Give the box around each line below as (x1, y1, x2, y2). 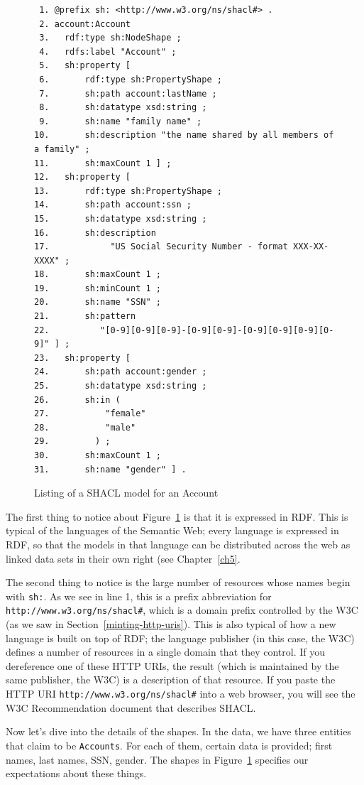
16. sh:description (34, 227, 156, 238)
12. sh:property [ (34, 172, 131, 183)
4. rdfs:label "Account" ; (39, 46, 177, 57)
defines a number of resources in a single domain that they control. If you (6, 644, 326, 659)
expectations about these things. (6, 766, 147, 781)
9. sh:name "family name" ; (39, 116, 202, 126)
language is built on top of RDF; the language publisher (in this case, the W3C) (6, 630, 355, 645)
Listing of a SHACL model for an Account (34, 485, 219, 500)
